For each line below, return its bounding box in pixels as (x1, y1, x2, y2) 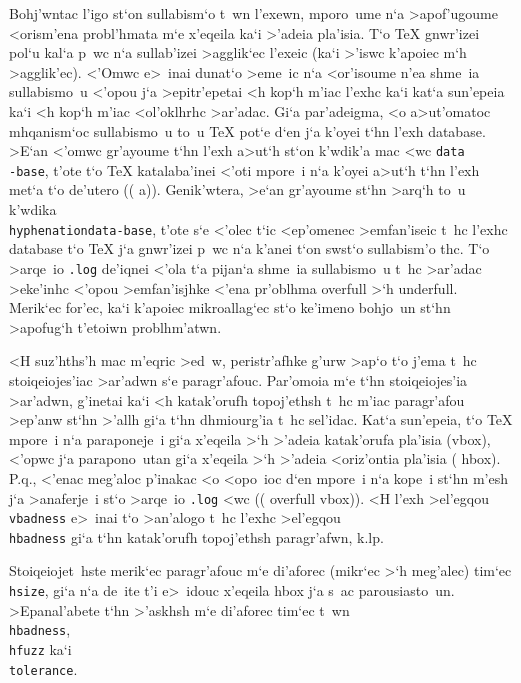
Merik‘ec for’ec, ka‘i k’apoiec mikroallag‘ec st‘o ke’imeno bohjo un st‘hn (9, 297, 451, 318)
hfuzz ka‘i (9, 638, 72, 659)
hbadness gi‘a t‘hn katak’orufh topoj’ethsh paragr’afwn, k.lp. (9, 526, 384, 547)
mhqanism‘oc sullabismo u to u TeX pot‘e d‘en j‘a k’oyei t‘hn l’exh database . (9, 120, 486, 141)
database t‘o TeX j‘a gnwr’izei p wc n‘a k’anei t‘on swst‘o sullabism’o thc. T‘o (9, 238, 490, 259)
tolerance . (9, 658, 78, 679)
